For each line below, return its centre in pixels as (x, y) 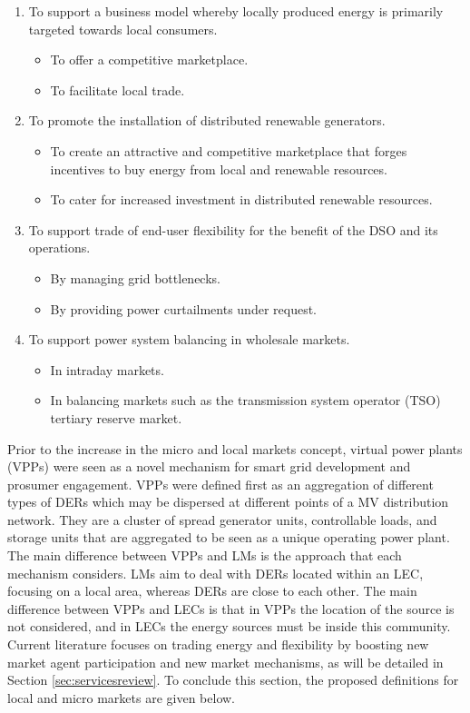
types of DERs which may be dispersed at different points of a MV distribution (228, 502)
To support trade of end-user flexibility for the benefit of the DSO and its (233, 229)
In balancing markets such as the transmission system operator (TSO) (245, 400)
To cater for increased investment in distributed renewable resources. (241, 199)
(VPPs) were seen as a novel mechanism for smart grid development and (209, 466)
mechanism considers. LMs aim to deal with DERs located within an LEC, (215, 573)
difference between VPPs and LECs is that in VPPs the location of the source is (231, 608)
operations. (59, 248)
